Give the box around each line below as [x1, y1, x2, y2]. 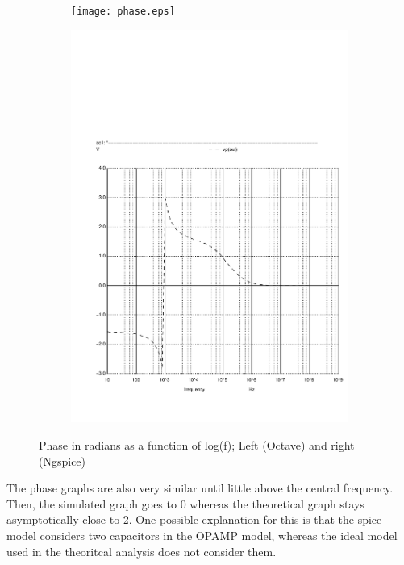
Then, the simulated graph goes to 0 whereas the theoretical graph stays [6, 495, 364, 512]
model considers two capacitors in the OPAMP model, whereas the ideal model [6, 526, 398, 543]
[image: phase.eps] [71, 6, 175, 17]
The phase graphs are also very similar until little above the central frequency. [6, 479, 394, 496]
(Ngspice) [39, 452, 86, 469]
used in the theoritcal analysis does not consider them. [6, 542, 277, 559]
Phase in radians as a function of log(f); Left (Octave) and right [39, 436, 355, 453]
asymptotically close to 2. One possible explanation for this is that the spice [6, 511, 382, 528]
